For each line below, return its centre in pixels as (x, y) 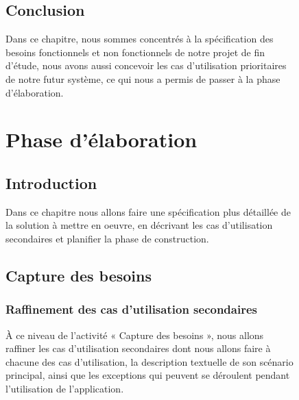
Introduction (51, 183)
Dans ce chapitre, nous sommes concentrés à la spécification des (140, 39)
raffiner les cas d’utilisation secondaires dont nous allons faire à (138, 348)
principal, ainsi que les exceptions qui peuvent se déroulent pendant (148, 375)
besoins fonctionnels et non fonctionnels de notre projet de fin (135, 52)
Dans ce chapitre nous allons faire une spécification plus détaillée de (148, 211)
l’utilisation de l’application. (65, 388)
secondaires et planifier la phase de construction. (107, 238)
